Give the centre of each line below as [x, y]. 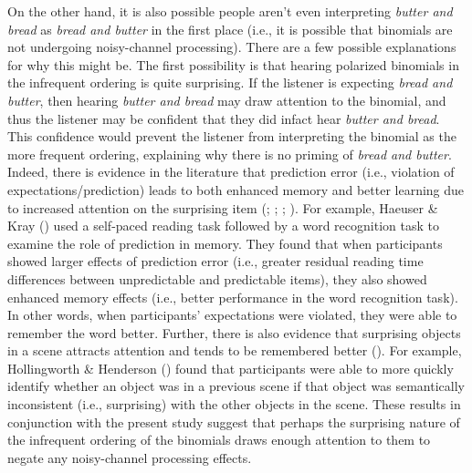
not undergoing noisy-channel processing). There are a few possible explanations [232, 47]
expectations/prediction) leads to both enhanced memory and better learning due [236, 189]
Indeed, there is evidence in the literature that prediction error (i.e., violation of [231, 172]
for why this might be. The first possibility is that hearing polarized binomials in [233, 64]
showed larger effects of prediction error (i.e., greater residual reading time [215, 261]
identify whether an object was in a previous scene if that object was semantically [236, 386]
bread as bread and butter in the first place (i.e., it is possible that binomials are [230, 29]
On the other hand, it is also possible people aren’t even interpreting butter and [230, 11]
